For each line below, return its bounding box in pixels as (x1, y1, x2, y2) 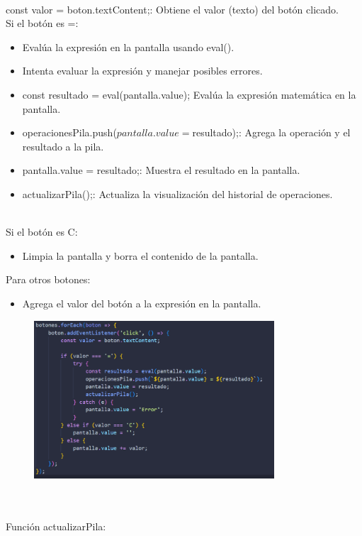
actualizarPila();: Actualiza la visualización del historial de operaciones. (22, 186, 333, 201)
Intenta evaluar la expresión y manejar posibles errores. (22, 63, 263, 78)
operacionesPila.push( (22, 125, 117, 140)
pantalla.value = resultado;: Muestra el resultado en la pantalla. (22, 163, 300, 177)
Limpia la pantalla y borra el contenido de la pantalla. (22, 248, 259, 263)
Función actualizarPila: (6, 518, 106, 533)
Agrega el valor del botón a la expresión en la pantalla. (22, 295, 261, 310)
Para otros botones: (6, 272, 91, 287)
